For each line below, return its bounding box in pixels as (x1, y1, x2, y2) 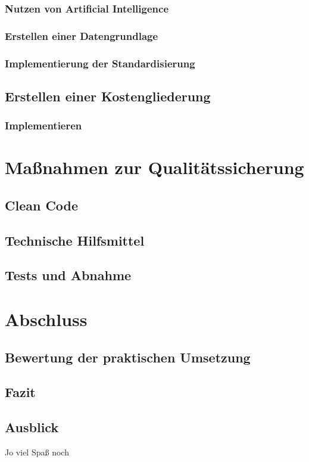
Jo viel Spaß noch (5, 446, 69, 458)
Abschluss (5, 307, 88, 331)
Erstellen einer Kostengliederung (5, 86, 211, 105)
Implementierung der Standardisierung (5, 55, 195, 70)
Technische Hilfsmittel (5, 231, 145, 249)
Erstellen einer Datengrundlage (5, 28, 158, 43)
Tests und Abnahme (5, 266, 132, 284)
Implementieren (5, 118, 82, 133)
